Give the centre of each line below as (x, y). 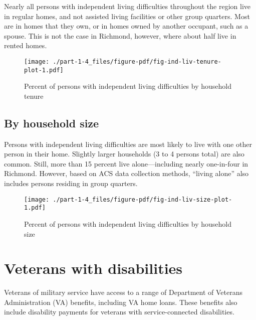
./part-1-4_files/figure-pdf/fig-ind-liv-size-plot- (143, 199)
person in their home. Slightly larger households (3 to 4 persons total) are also (124, 154)
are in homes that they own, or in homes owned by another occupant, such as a (126, 26)
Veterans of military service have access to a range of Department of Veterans (123, 292)
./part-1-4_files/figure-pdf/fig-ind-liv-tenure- (137, 61)
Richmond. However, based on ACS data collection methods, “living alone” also (126, 173)
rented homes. (26, 45)
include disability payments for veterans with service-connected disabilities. (119, 312)
